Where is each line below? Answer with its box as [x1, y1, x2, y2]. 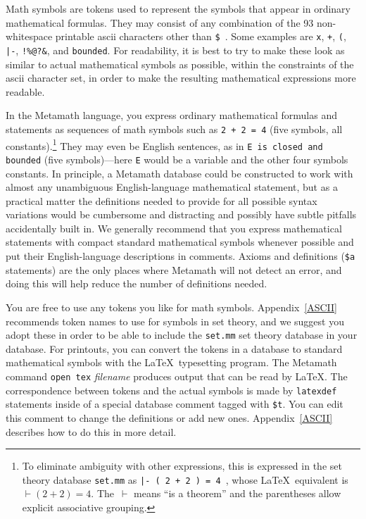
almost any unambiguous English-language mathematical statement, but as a [6, 180, 338, 194]
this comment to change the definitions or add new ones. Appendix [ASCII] [6, 410, 333, 425]
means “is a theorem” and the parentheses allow [134, 486, 341, 501]
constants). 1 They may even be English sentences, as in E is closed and [6, 136, 323, 153]
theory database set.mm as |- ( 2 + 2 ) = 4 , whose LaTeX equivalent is [22, 472, 348, 487]
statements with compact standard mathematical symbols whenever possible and [6, 235, 354, 249]
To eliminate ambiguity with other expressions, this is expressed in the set [22, 458, 342, 473]
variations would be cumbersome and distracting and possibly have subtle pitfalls [6, 207, 357, 222]
